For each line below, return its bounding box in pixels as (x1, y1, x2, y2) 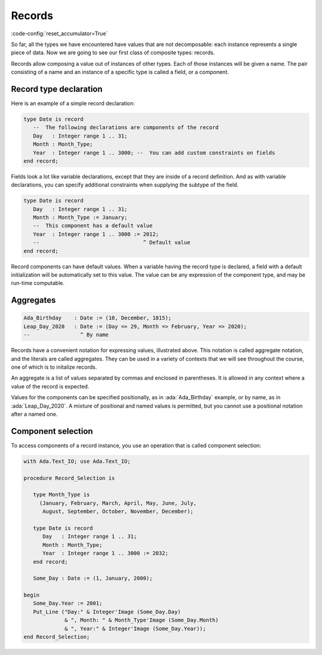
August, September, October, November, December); (42, 508, 194, 515)
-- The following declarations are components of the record (33, 124, 219, 131)
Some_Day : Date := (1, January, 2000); (33, 575, 153, 582)
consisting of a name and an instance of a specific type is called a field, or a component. (11, 69, 229, 76)
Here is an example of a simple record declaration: (11, 100, 135, 107)
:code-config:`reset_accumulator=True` (11, 30, 108, 37)
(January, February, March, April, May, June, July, (39, 500, 197, 506)
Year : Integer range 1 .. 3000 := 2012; (33, 231, 159, 237)
